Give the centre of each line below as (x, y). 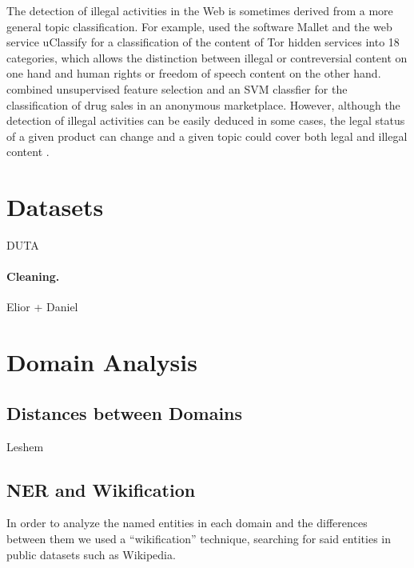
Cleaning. (33, 276)
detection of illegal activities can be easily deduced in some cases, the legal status (206, 120)
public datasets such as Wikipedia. (91, 554)
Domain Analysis (102, 362)
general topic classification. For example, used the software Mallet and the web (199, 26)
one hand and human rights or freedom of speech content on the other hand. (194, 73)
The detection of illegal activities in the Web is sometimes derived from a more (200, 10)
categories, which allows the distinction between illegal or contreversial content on (207, 57)
